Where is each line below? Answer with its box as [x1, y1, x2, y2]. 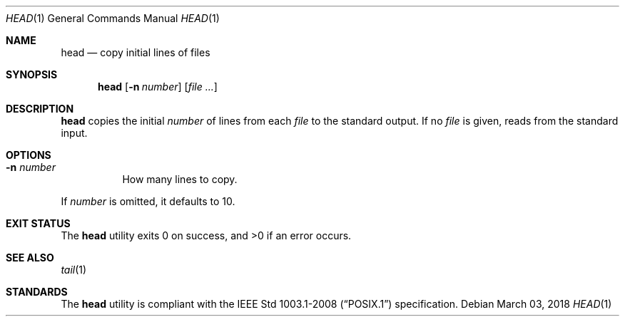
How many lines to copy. [122, 173, 238, 185]
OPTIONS [6, 149, 51, 161]
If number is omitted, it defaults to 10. [61, 195, 235, 207]
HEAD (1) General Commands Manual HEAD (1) [6, 12, 220, 24]
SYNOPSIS [6, 68, 58, 80]
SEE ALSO [6, 251, 54, 264]
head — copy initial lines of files [61, 46, 210, 58]
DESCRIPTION [6, 103, 74, 115]
